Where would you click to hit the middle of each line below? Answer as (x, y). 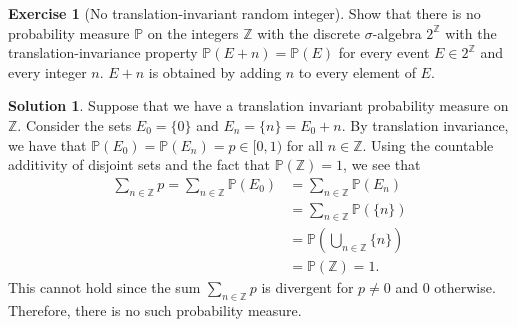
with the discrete (308, 32)
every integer (47, 71)
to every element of (357, 71)
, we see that (382, 164)
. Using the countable (428, 144)
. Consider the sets (74, 124)
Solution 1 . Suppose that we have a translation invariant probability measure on (258, 105)
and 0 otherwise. (445, 287)
